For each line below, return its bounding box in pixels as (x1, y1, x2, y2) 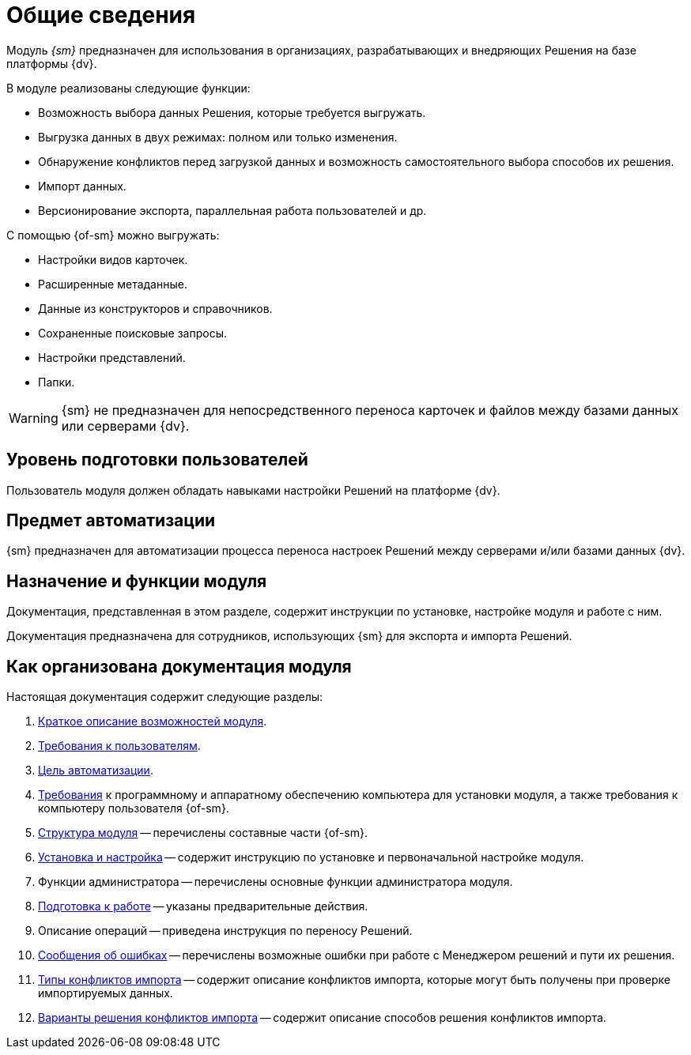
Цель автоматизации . (38, 763, 153, 778)
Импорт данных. (38, 179, 126, 193)
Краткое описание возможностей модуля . (38, 714, 267, 729)
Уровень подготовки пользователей (6, 450, 308, 470)
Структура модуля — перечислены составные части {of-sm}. (38, 826, 368, 840)
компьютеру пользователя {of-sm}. (38, 801, 229, 816)
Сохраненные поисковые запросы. (38, 326, 228, 340)
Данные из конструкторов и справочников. (38, 301, 273, 315)
